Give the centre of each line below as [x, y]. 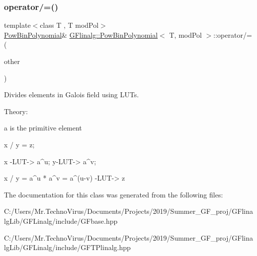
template [17, 25]
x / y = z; [19, 144]
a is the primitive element [43, 128]
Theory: [16, 111]
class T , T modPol [69, 25]
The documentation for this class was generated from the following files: [114, 194]
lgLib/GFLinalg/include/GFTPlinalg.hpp [67, 247]
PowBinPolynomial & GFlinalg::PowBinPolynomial [81, 34]
